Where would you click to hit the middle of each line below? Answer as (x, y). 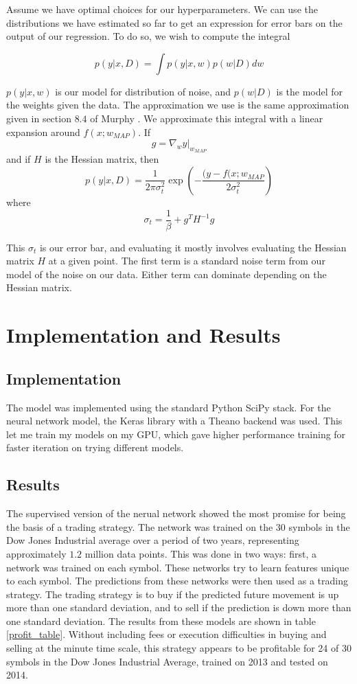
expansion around (43, 132)
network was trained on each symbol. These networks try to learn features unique (178, 567)
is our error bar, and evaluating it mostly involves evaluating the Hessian (193, 247)
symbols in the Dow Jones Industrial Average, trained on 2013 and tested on (167, 661)
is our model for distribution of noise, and (143, 91)
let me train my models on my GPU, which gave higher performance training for (176, 434)
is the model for (310, 91)
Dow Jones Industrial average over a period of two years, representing (153, 540)
